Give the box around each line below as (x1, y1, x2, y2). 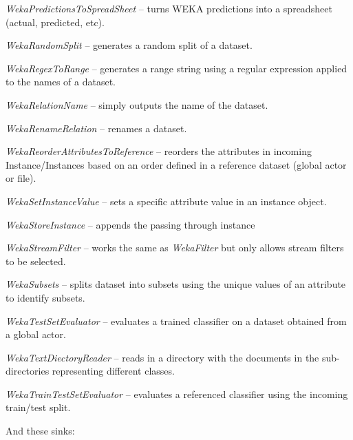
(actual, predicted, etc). (6, 14, 105, 29)
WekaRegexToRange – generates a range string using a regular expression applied (6, 61, 347, 75)
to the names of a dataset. (6, 74, 116, 89)
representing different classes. (52, 364, 175, 378)
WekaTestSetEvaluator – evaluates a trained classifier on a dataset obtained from (6, 313, 347, 328)
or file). (6, 171, 36, 185)
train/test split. (6, 400, 71, 415)
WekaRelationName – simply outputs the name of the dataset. (6, 97, 268, 112)
